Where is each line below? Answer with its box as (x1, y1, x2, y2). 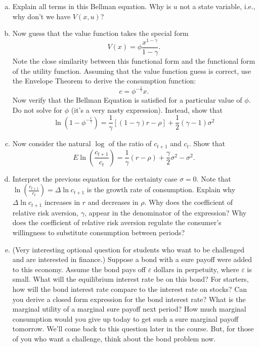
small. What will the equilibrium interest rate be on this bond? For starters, (12, 274, 249, 284)
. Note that (196, 173, 231, 184)
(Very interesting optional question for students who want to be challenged (12, 244, 244, 254)
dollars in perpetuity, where (153, 264, 239, 274)
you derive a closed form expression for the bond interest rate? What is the (12, 293, 246, 304)
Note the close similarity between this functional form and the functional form (12, 55, 255, 66)
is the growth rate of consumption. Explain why (87, 184, 236, 195)
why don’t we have (12, 11, 71, 21)
